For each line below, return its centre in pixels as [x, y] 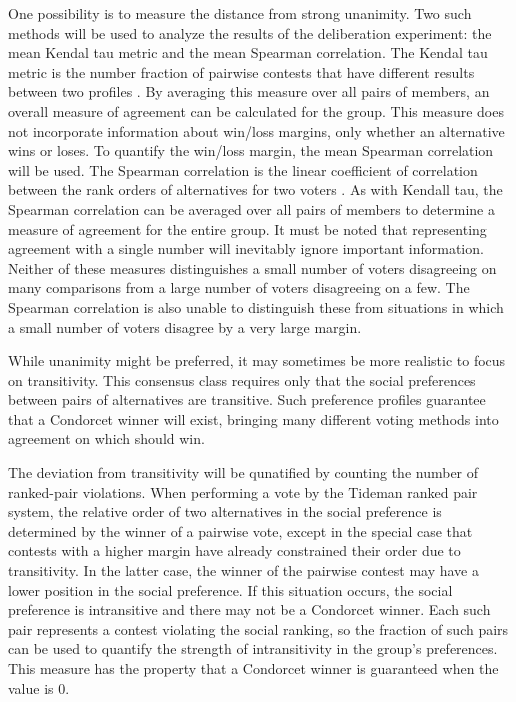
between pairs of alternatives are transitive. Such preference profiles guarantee [247, 399]
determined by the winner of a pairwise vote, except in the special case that [240, 530]
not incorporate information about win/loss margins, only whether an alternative [256, 130]
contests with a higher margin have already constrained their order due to [234, 550]
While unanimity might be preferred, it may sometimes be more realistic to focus [257, 360]
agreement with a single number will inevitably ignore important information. [246, 248]
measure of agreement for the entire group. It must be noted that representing [247, 228]
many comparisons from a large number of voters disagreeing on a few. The [239, 287]
